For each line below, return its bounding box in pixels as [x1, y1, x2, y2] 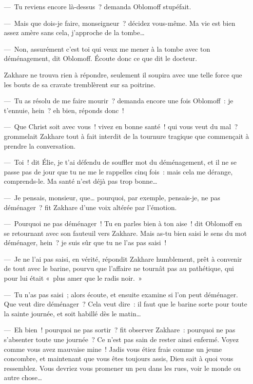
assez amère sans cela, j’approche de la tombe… [4, 27, 145, 38]
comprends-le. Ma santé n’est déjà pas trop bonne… [4, 176, 157, 186]
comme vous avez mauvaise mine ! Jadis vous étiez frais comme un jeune [4, 344, 222, 354]
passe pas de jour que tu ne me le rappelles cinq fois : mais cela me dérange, [4, 166, 233, 176]
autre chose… [4, 372, 42, 383]
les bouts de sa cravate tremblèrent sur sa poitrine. [4, 79, 156, 89]
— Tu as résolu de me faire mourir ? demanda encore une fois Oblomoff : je [4, 96, 234, 106]
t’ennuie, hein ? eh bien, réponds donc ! [4, 105, 124, 115]
